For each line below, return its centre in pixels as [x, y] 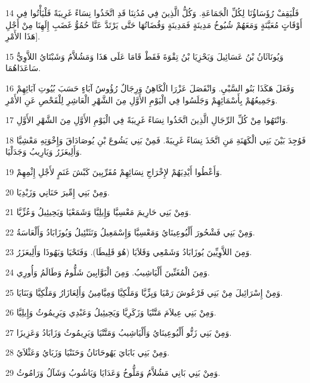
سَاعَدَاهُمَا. [23, 68]
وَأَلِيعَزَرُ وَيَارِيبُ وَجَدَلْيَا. [44, 151]
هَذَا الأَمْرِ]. [23, 36]
